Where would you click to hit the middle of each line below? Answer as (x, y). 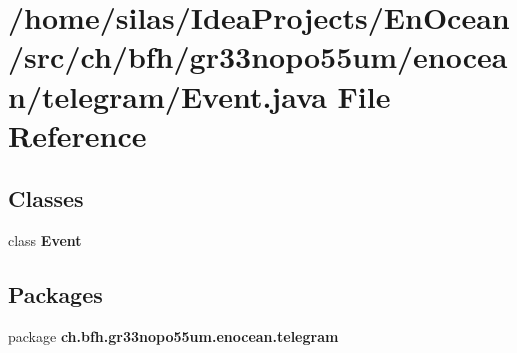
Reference (77, 134)
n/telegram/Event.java (167, 95)
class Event (45, 240)
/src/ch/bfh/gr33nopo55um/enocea (258, 56)
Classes (46, 198)
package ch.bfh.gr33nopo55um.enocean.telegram (173, 335)
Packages (55, 294)
